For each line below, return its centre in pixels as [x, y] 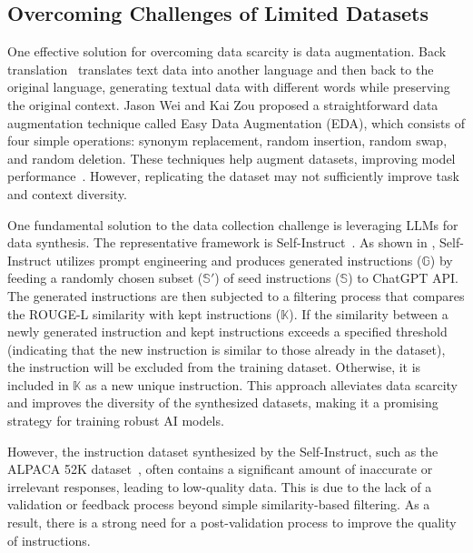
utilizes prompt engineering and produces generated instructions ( [239, 260]
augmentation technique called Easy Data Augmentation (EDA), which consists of [236, 122]
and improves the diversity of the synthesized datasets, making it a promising [223, 402]
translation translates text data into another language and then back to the [221, 69]
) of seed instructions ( [277, 278]
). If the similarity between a [369, 313]
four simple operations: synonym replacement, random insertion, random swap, [227, 141]
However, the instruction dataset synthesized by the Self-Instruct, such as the [223, 451]
